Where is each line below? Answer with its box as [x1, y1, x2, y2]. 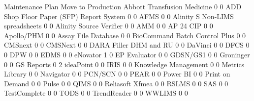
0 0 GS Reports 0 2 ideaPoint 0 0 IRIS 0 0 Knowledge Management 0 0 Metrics [4, 59, 245, 69]
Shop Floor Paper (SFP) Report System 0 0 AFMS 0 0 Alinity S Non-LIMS [4, 11, 234, 21]
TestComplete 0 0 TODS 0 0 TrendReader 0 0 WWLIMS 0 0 [4, 88, 188, 98]
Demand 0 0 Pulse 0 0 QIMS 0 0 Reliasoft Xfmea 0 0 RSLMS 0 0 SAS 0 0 [4, 78, 228, 88]
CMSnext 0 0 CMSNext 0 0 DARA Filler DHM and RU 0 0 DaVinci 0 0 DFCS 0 [4, 40, 250, 50]
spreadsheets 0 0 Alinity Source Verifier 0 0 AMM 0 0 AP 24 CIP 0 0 [4, 21, 213, 31]
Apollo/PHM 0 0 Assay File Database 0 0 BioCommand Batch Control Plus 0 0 [4, 30, 246, 40]
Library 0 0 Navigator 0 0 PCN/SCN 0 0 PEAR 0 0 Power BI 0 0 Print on [4, 69, 230, 79]
